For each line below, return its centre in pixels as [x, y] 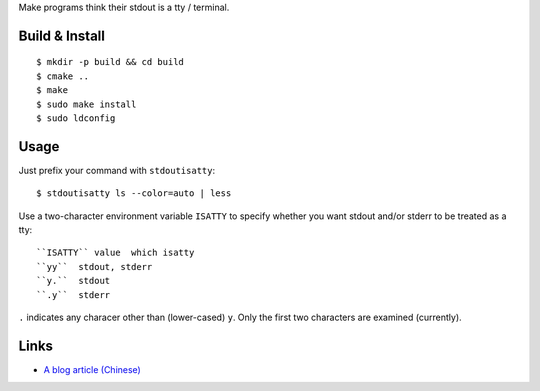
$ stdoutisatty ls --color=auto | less [134, 193]
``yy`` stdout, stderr [94, 266]
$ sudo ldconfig [76, 118]
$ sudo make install [86, 104]
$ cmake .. [63, 76]
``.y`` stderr [73, 294]
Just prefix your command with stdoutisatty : [116, 170]
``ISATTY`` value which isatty [115, 253]
